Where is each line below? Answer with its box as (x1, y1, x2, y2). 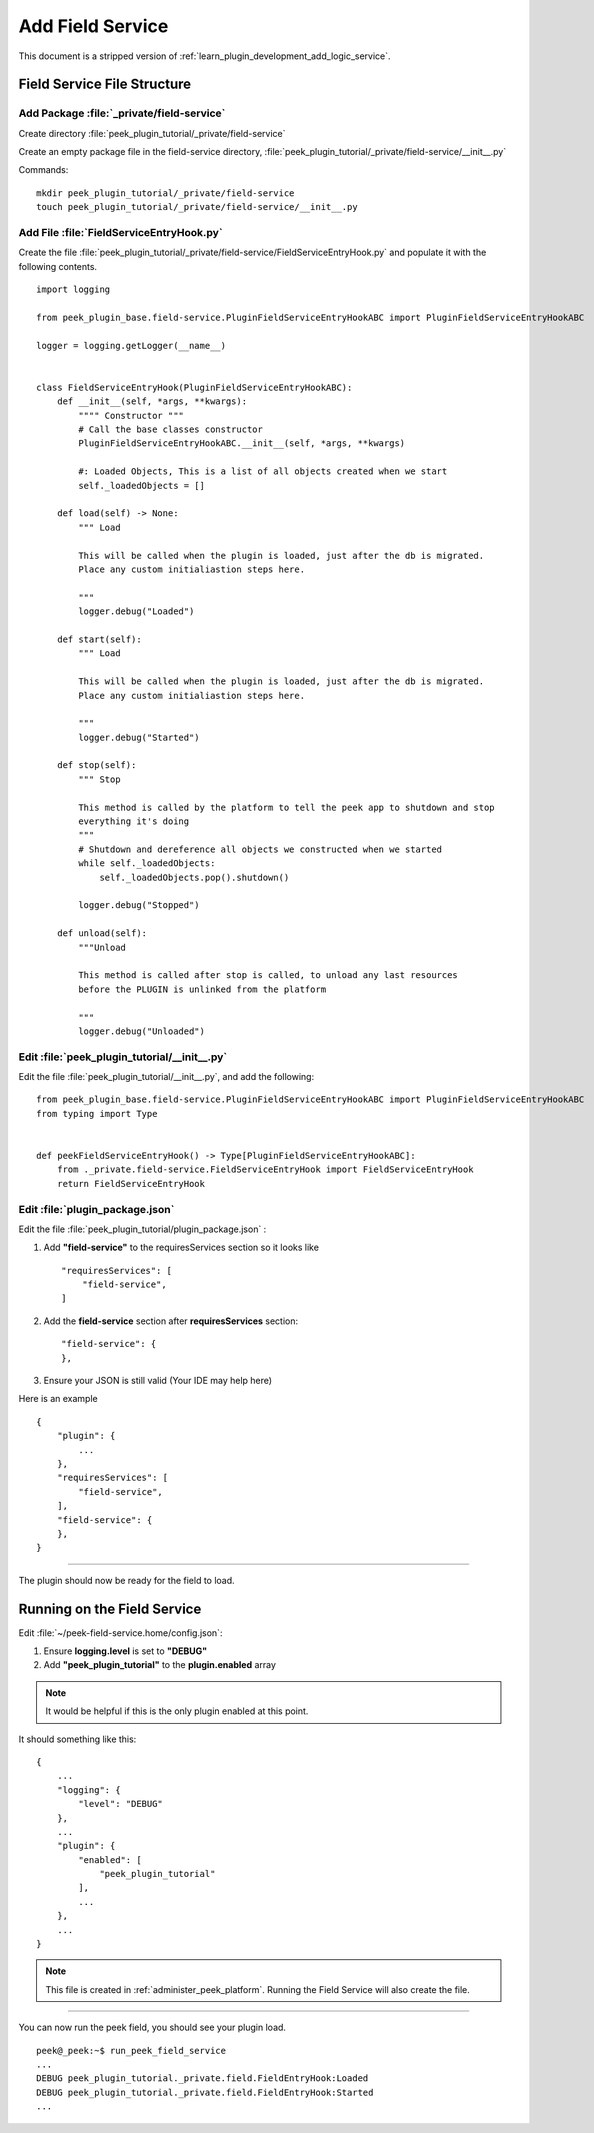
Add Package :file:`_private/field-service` (18, 106, 226, 120)
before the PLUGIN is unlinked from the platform (78, 983, 327, 995)
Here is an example (18, 1393, 99, 1405)
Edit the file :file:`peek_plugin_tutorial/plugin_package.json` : (18, 1223, 267, 1235)
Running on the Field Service (18, 1600, 202, 1617)
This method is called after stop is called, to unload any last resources (78, 970, 459, 981)
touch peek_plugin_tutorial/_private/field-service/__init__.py (36, 201, 359, 213)
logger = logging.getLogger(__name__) (36, 340, 227, 351)
